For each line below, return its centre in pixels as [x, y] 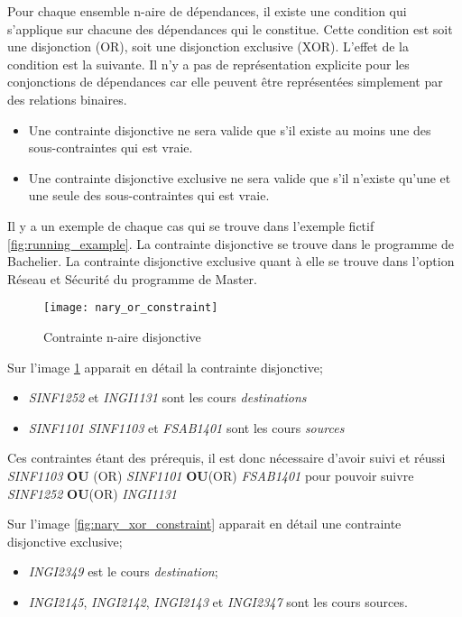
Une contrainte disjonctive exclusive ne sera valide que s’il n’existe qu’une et [240, 177]
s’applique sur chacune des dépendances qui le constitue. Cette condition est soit [230, 28]
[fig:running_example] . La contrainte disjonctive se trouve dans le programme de [231, 243]
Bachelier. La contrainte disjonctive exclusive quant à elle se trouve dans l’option [231, 261]
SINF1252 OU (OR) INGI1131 [92, 493]
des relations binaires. [67, 99]
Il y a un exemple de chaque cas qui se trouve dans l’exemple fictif [191, 225]
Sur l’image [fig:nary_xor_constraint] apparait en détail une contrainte [204, 524]
